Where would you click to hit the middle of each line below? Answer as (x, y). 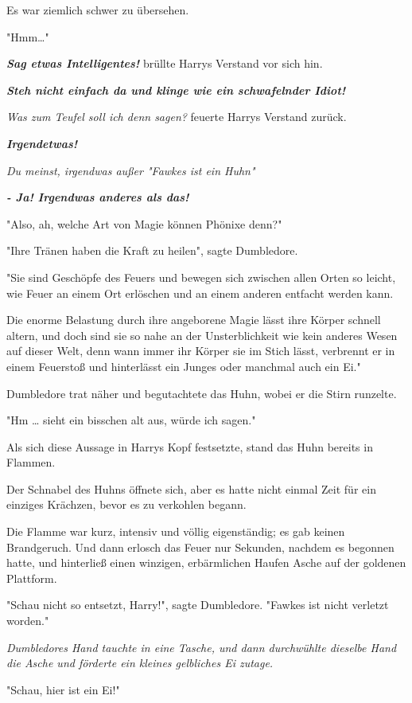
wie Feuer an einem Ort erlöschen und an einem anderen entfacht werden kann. (200, 293)
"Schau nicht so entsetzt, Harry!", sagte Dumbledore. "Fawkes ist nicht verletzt (198, 605)
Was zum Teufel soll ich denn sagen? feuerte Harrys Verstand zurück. (177, 117)
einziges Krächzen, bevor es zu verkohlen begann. (126, 504)
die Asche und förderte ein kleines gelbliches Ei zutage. (140, 663)
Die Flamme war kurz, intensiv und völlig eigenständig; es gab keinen (176, 531)
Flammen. (31, 462)
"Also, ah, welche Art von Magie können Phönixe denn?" (144, 223)
